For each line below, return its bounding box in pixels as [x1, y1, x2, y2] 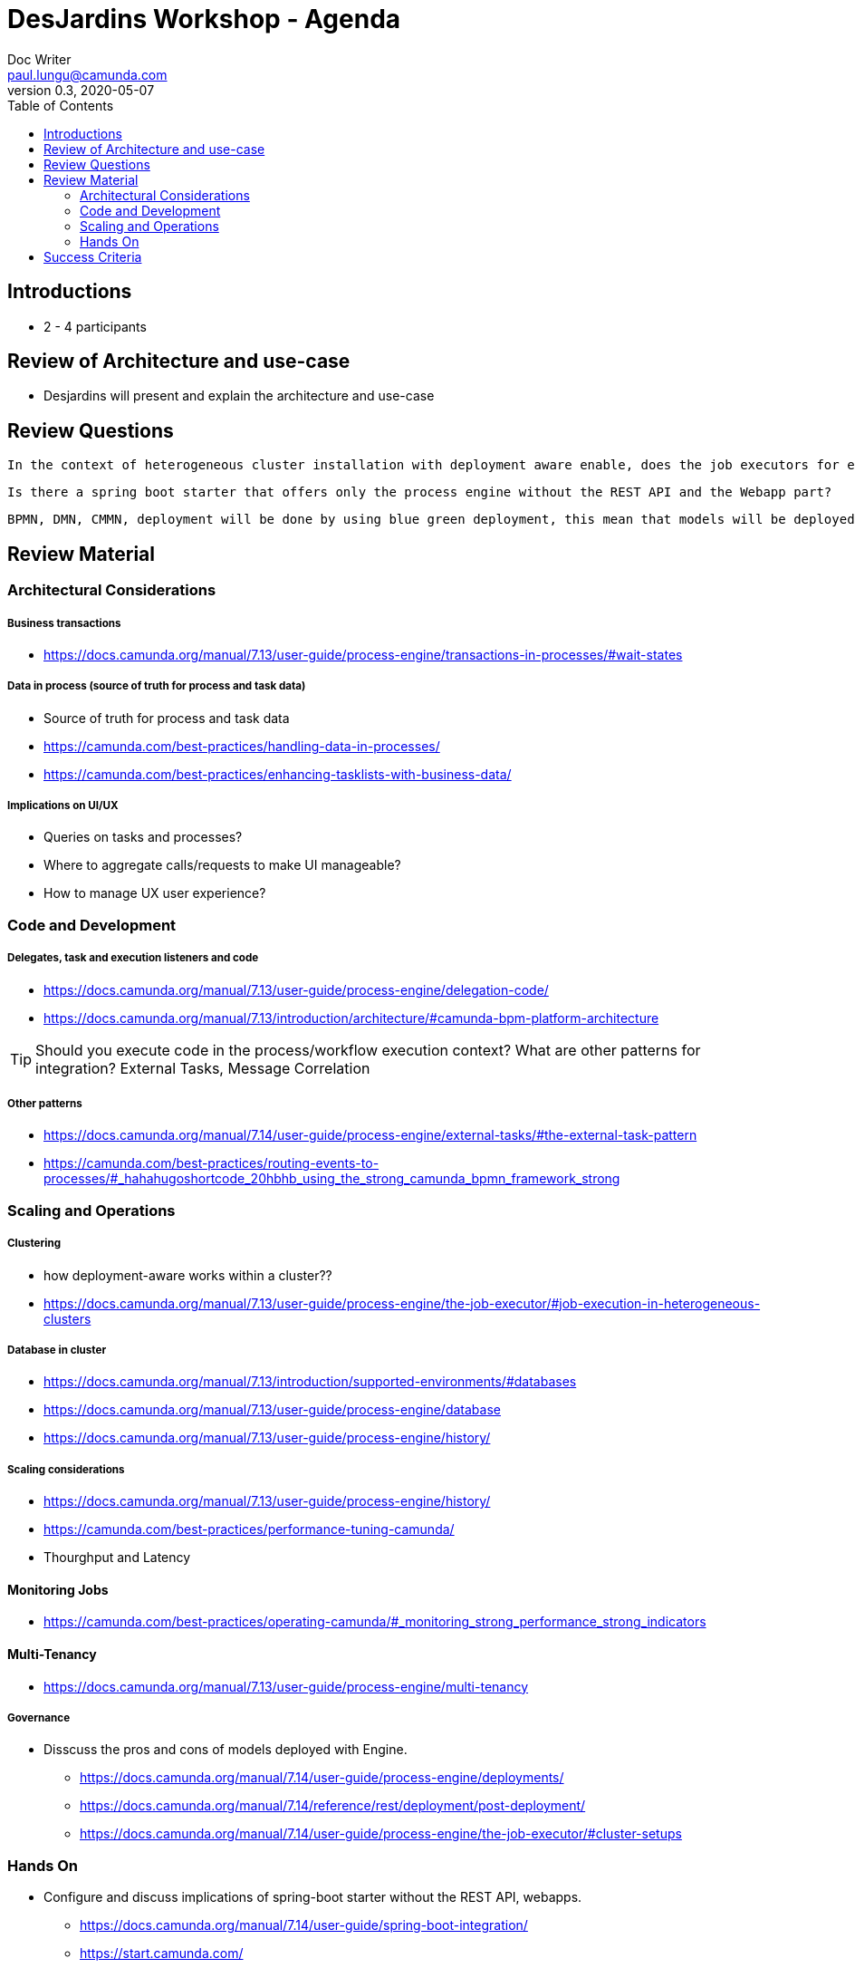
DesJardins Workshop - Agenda [7, 4, 401, 34]
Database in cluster [7, 1343, 107, 1356]
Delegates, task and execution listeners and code [7, 951, 259, 965]
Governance [7, 1711, 71, 1724]
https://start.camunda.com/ [80, 1945, 244, 1962]
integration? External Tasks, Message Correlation [35, 1058, 370, 1077]
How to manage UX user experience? [43, 885, 266, 902]
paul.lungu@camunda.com [7, 66, 168, 82]
